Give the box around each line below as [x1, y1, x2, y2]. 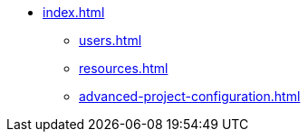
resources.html [79, 60, 168, 76]
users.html [79, 32, 142, 48]
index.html [43, 5, 105, 20]
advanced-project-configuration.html [79, 88, 301, 104]
